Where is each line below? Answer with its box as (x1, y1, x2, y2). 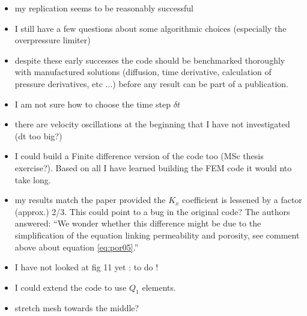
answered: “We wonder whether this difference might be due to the (14, 217, 261, 229)
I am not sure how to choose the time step (14, 97, 171, 110)
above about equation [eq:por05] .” (14, 240, 139, 253)
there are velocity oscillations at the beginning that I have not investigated (14, 118, 290, 130)
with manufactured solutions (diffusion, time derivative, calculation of (14, 65, 272, 78)
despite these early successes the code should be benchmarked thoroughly (14, 53, 285, 66)
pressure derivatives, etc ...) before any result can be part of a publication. (14, 77, 288, 90)
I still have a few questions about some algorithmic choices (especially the (14, 22, 287, 34)
